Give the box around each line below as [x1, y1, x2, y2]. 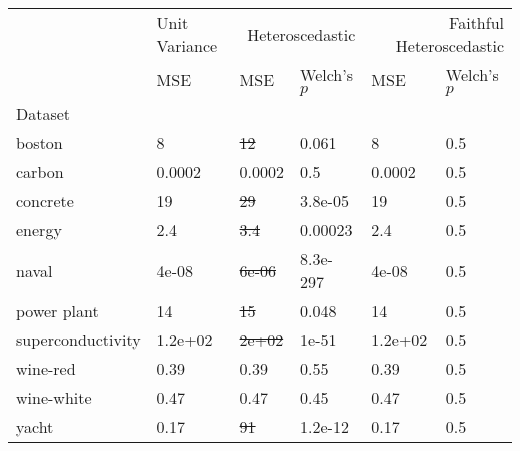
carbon [16, 160, 64, 183]
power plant [16, 299, 99, 322]
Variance [156, 34, 218, 57]
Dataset [16, 102, 71, 125]
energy [16, 218, 62, 241]
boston [16, 131, 63, 154]
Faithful [449, 11, 504, 34]
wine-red [16, 357, 76, 380]
